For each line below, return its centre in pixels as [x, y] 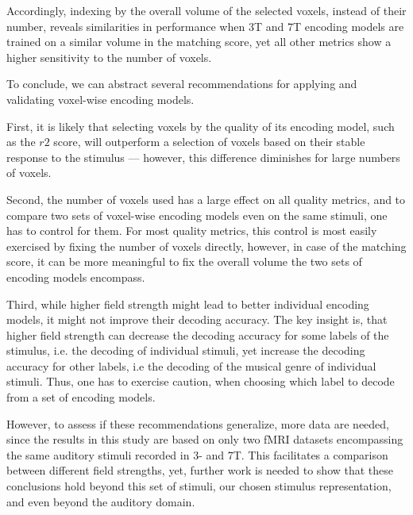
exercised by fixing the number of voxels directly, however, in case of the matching [206, 246]
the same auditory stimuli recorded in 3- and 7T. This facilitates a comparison [197, 454]
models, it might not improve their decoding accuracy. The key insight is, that [197, 319]
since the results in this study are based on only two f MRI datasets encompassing [205, 439]
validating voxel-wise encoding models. [100, 99]
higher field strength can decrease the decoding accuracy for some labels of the [198, 334]
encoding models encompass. [76, 277]
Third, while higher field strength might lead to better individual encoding [188, 304]
